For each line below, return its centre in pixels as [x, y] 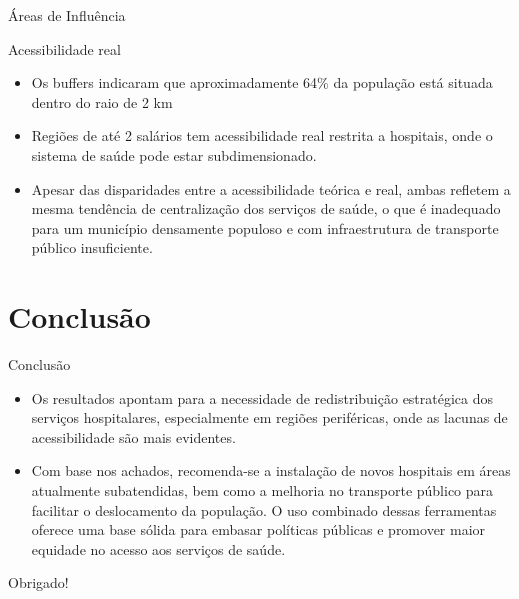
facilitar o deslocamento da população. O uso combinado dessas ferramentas [264, 509]
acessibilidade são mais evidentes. [133, 436]
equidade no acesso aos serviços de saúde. [158, 548]
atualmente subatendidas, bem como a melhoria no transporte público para [262, 490]
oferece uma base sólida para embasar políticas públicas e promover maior [258, 529]
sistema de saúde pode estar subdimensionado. [174, 154]
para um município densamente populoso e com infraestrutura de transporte [265, 227]
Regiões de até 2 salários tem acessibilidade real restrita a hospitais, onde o [262, 135]
